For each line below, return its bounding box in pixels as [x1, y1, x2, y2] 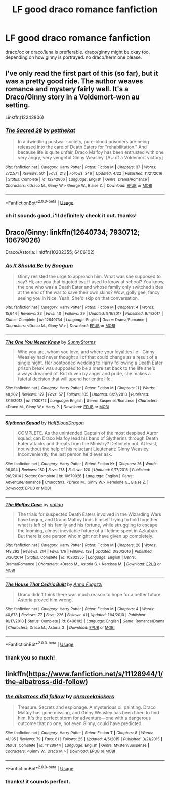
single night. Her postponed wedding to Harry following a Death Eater [17, 359, 163, 366]
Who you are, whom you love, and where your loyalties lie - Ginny [17, 349, 155, 355]
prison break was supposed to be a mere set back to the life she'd [17, 365, 156, 371]
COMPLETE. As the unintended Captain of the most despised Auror [17, 430, 158, 436]
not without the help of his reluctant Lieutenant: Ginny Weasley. [17, 446, 150, 452]
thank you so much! [5, 654, 55, 661]
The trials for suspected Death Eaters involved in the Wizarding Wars [17, 511, 161, 517]
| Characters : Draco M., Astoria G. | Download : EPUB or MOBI [5, 625, 115, 630]
